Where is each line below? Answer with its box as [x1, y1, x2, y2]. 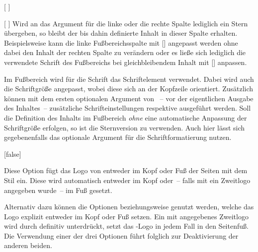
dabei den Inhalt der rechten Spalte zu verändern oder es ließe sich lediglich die [4, 47, 246, 58]
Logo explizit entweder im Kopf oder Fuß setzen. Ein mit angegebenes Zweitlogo [4, 211, 249, 221]
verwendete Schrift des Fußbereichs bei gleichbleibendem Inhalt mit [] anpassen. [4, 57, 247, 67]
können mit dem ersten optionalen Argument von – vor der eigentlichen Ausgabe [4, 93, 254, 103]
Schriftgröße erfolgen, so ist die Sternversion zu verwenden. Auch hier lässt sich [4, 122, 245, 132]
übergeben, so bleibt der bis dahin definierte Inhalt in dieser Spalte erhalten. [4, 28, 238, 38]
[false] [4, 148, 21, 159]
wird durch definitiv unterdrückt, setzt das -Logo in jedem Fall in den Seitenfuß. [4, 221, 249, 231]
